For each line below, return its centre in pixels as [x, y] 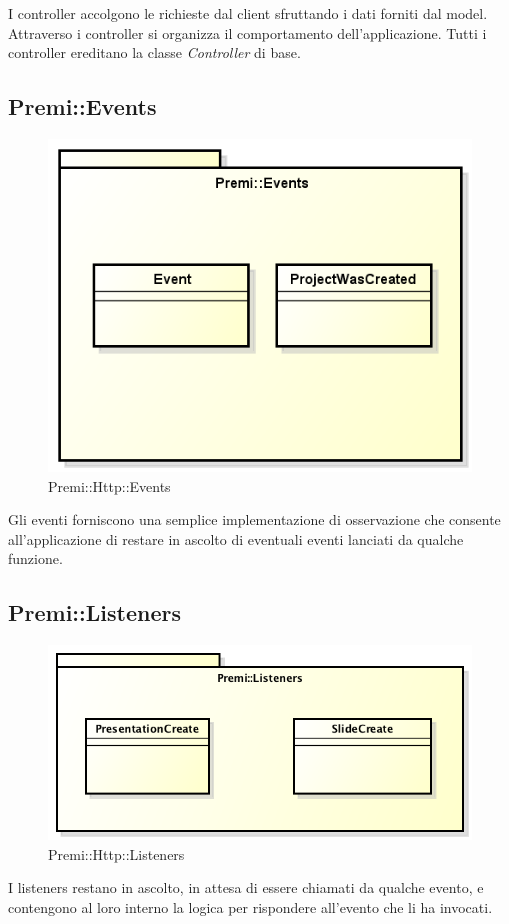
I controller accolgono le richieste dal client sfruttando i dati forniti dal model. [248, 13]
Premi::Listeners [94, 612]
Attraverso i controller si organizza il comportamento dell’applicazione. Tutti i [247, 32]
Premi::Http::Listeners [116, 853]
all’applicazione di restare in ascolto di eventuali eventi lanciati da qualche [236, 538]
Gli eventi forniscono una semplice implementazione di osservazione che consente [254, 519]
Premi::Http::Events [109, 485]
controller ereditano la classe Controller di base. [154, 52]
